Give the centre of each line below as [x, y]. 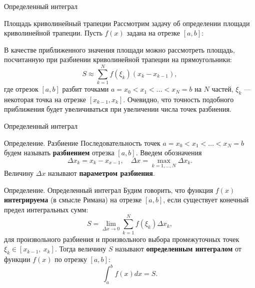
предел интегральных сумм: [46, 209]
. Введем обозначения [169, 153]
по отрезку [71, 259]
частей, [222, 89]
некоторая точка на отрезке [45, 99]
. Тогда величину [80, 249]
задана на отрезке [153, 33]
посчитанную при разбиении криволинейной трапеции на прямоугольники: [118, 59]
